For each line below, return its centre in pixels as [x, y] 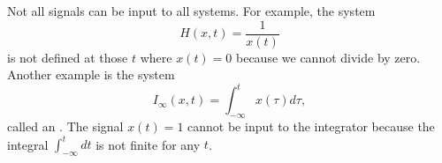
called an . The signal [65, 126]
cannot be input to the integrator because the [311, 126]
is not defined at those [68, 57]
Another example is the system [91, 74]
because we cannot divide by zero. [328, 57]
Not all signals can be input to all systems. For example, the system [191, 11]
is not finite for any [148, 144]
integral [28, 144]
